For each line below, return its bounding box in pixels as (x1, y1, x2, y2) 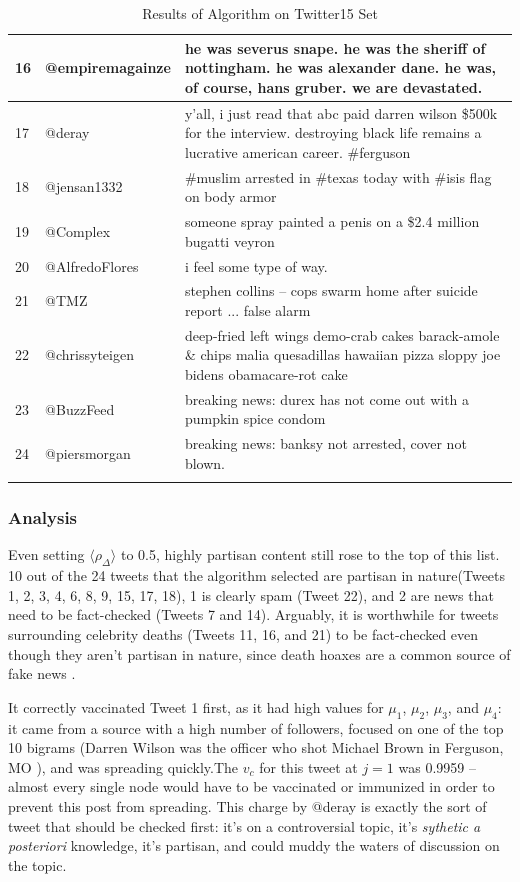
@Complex (45, 220, 111, 241)
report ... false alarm (184, 299, 311, 320)
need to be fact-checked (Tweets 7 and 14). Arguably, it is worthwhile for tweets (8, 604, 499, 625)
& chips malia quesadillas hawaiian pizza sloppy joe (184, 344, 501, 365)
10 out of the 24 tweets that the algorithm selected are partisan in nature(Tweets (8, 565, 506, 586)
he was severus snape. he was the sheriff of (184, 37, 486, 58)
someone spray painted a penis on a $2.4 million (184, 211, 480, 232)
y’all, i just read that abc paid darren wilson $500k (184, 102, 498, 123)
